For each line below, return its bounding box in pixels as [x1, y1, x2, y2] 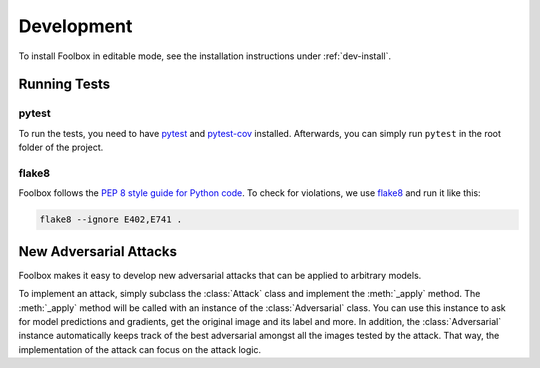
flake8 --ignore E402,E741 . [39, 214, 183, 225]
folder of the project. [18, 141, 104, 154]
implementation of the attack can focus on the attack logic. [18, 343, 262, 355]
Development [18, 15, 133, 37]
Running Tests [18, 76, 110, 93]
